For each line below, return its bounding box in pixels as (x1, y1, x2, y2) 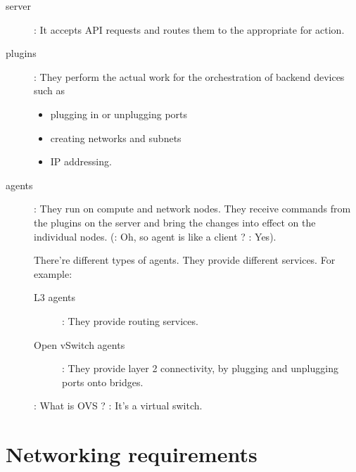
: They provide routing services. (62, 313, 198, 328)
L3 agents (34, 290, 75, 305)
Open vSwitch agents (34, 337, 125, 352)
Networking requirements (6, 440, 258, 468)
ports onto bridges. (62, 374, 144, 389)
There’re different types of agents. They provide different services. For (34, 253, 336, 267)
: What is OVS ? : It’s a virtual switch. (34, 398, 203, 413)
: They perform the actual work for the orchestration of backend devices (34, 69, 345, 84)
